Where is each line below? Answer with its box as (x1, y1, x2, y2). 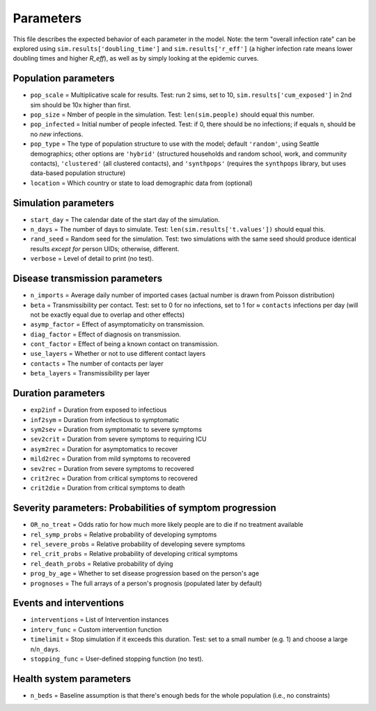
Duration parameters (13, 387, 106, 399)
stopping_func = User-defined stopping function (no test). (30, 654, 204, 663)
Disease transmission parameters (13, 273, 163, 285)
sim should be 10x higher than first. (30, 100, 132, 109)
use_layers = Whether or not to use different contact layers (30, 350, 205, 358)
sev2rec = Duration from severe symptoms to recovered (30, 464, 194, 472)
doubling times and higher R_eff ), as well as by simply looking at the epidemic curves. (13, 54, 259, 63)
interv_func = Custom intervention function (30, 625, 162, 634)
